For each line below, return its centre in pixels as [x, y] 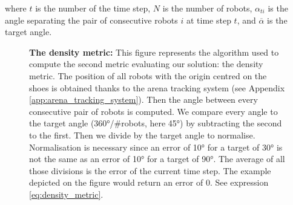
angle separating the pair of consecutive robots [91, 20]
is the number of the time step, [93, 8]
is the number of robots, [207, 8]
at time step [209, 20]
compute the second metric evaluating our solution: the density [146, 64]
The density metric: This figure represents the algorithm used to [154, 52]
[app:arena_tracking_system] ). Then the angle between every [143, 99]
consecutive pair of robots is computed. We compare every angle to [153, 111]
